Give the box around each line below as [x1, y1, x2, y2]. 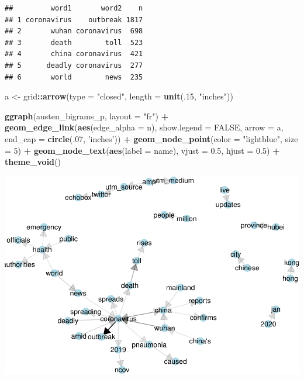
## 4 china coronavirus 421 [5, 50, 143, 58]
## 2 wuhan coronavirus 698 [5, 27, 143, 36]
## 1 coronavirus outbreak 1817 [5, 15, 143, 24]
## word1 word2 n [5, 4, 143, 12]
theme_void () [5, 156, 61, 168]
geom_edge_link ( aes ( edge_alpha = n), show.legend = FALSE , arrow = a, [5, 121, 284, 133]
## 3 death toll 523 [5, 38, 143, 47]
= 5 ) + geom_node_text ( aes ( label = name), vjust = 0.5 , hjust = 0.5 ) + [5, 144, 280, 156]
